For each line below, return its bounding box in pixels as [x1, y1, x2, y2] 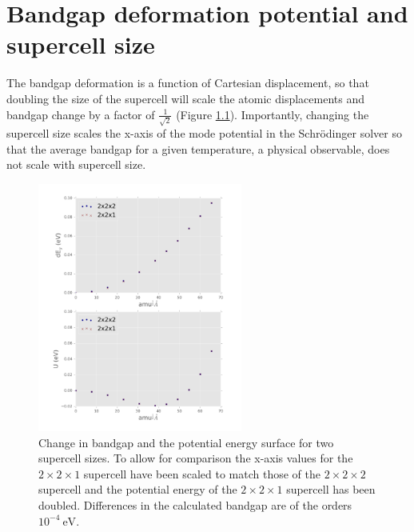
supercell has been [286, 481, 376, 498]
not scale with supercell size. [6, 156, 146, 173]
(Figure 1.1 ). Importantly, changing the [176, 106, 369, 122]
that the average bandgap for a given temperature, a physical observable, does [6, 140, 390, 157]
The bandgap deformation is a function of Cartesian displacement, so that [6, 74, 369, 91]
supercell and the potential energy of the [38, 481, 237, 498]
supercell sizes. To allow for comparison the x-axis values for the [38, 450, 353, 466]
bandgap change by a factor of [6, 106, 155, 122]
